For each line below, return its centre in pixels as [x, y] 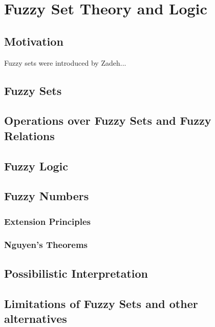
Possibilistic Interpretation [76, 273]
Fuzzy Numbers [47, 196]
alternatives [36, 318]
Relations [29, 135]
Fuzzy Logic [36, 166]
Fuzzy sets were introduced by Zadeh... [65, 62]
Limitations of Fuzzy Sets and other [101, 303]
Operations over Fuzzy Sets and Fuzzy [108, 120]
